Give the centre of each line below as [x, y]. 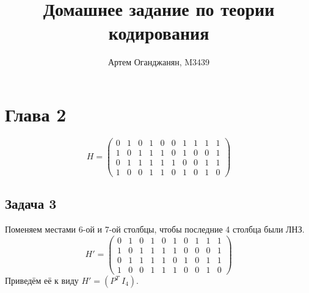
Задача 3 [31, 204]
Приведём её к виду [42, 280]
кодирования [159, 33]
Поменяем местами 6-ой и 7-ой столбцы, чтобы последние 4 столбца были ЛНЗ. [155, 229]
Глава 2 [36, 114]
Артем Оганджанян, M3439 [159, 62]
